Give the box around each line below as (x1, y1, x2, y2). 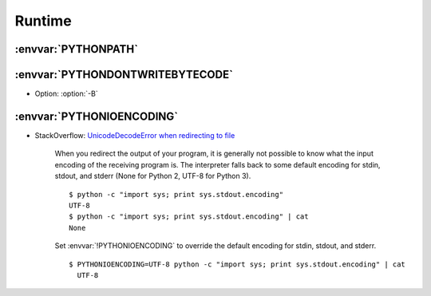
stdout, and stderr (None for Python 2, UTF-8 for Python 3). (54, 172, 251, 181)
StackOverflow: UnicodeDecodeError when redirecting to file (34, 130, 235, 140)
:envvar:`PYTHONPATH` (14, 42, 139, 56)
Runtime (14, 12, 72, 30)
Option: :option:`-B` (34, 89, 99, 99)
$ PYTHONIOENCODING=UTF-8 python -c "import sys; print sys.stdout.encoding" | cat (69, 259, 406, 269)
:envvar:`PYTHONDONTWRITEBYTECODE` (14, 68, 233, 81)
